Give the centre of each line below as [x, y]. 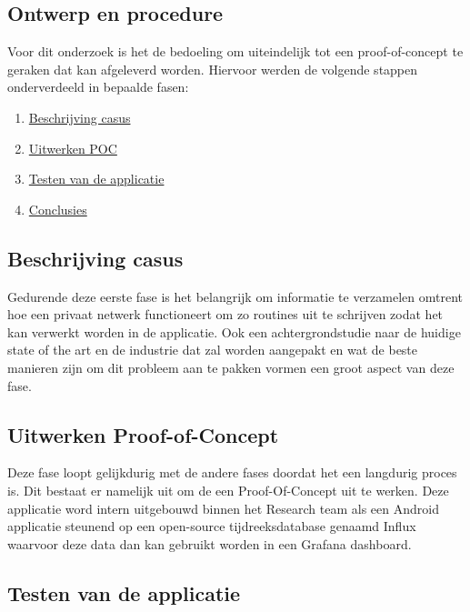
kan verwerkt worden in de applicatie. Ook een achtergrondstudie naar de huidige [234, 331]
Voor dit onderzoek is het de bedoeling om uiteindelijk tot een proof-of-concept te [235, 51]
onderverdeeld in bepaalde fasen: [98, 87]
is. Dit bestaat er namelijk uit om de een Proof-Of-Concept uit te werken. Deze [228, 490]
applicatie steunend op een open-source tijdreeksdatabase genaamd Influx [212, 526]
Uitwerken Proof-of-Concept [143, 434]
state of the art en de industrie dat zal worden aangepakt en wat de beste [213, 350]
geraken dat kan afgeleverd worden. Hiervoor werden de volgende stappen [213, 69]
